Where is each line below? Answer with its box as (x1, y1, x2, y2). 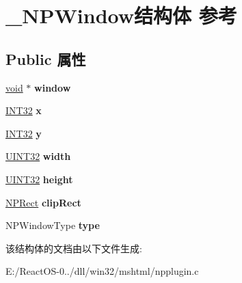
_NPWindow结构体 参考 (5, 1, 237, 29)
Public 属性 (5, 48, 86, 69)
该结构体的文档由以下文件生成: (5, 241, 142, 255)
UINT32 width (5, 149, 71, 163)
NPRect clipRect (5, 195, 81, 209)
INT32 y (5, 126, 42, 140)
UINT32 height (5, 172, 73, 186)
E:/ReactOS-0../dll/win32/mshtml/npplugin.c (5, 264, 199, 278)
